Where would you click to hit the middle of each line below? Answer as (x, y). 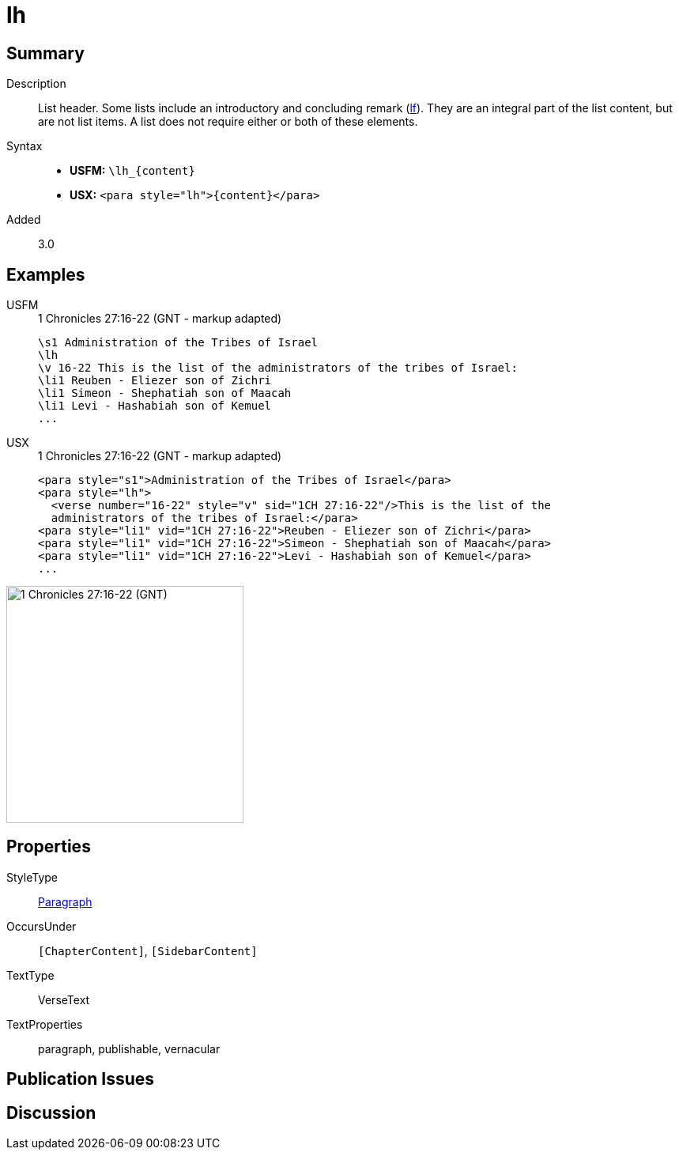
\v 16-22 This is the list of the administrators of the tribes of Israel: (278, 368)
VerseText (64, 999)
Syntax (25, 146)
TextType (30, 975)
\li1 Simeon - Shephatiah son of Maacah (165, 393)
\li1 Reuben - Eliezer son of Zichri (155, 381)
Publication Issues (81, 1079)
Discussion (51, 1113)
